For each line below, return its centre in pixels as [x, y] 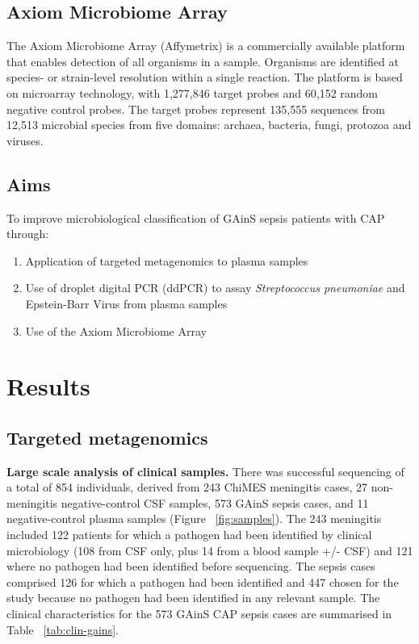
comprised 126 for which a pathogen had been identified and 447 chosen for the [203, 581]
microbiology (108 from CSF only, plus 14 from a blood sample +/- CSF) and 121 [210, 550]
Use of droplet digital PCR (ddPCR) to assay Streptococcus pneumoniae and [215, 288]
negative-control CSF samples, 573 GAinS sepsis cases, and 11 [215, 502]
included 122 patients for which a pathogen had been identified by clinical [189, 535]
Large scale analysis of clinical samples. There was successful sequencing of [205, 471]
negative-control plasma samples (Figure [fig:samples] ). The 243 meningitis [194, 519]
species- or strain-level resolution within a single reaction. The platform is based [205, 77]
